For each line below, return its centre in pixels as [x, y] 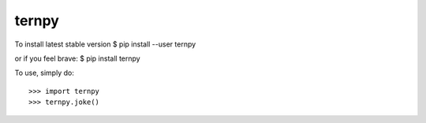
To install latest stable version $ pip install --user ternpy [105, 44]
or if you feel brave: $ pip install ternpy [78, 58]
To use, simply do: [44, 73]
